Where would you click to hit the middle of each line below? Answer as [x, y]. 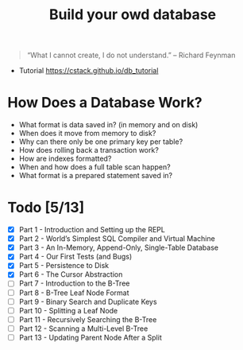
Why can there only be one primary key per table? [101, 142]
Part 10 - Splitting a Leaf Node [68, 310]
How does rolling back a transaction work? [89, 150]
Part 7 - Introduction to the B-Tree [74, 283]
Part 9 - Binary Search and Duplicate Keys [88, 301]
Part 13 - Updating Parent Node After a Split [90, 337]
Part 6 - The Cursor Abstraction [71, 274]
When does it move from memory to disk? [87, 134]
